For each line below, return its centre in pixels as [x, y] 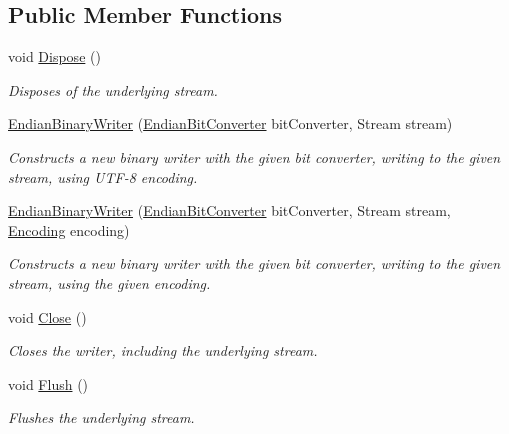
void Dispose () [54, 56]
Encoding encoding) [69, 229]
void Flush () [48, 383]
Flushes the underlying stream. [101, 417]
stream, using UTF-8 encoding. [103, 176]
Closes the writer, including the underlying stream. [163, 350]
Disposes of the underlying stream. [113, 89]
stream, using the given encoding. [109, 282]
